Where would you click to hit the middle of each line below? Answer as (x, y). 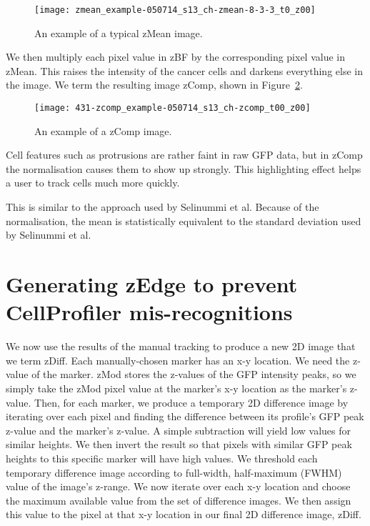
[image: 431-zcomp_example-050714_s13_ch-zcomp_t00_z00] (172, 108)
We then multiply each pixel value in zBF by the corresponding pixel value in (176, 57)
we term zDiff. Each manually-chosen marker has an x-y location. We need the (178, 360)
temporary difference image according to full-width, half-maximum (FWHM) (174, 472)
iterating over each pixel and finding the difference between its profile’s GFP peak (185, 416)
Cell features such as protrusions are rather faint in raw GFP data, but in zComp (184, 155)
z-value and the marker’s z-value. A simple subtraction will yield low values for (179, 430)
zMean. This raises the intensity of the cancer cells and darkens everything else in (184, 70)
